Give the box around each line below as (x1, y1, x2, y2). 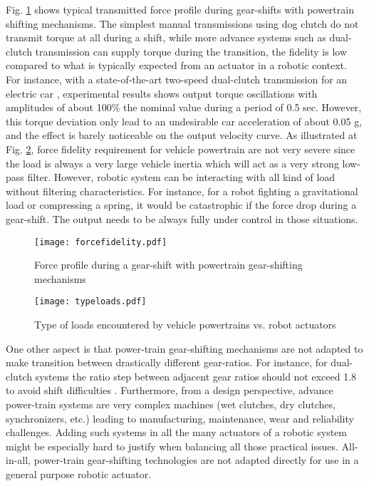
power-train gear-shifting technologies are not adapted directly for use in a (33, 453, 359, 467)
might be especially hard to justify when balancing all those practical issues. (6, 438, 338, 453)
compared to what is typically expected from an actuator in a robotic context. (6, 58, 347, 73)
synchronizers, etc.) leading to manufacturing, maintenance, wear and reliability (6, 410, 354, 425)
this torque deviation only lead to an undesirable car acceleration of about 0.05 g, (6, 113, 363, 128)
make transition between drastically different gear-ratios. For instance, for (6, 355, 328, 370)
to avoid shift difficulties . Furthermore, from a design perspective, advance (6, 383, 333, 398)
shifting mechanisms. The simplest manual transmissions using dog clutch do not (6, 16, 359, 31)
